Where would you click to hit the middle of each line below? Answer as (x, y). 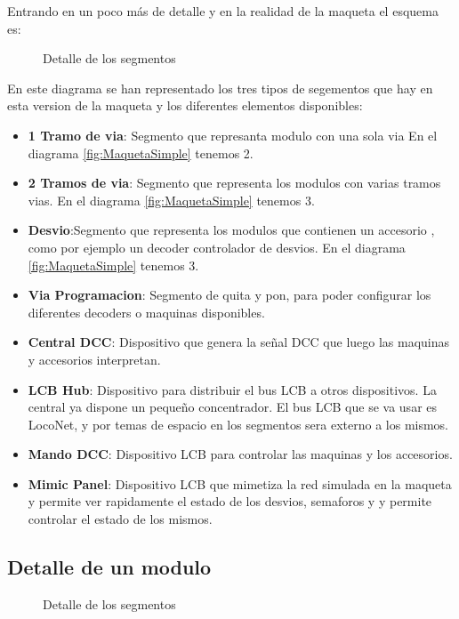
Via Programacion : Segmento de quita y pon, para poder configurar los (229, 295)
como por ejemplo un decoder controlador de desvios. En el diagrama (217, 247)
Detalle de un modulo (109, 567)
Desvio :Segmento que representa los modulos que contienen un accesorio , (231, 230)
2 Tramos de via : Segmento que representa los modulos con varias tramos (234, 183)
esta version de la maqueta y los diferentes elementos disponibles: (185, 105)
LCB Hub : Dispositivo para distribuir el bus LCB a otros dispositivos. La (232, 389)
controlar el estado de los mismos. (120, 519)
